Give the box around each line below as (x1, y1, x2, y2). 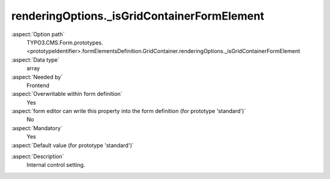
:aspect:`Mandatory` (11, 124, 63, 131)
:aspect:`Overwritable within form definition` (11, 90, 123, 98)
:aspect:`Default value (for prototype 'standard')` (11, 141, 134, 149)
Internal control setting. (26, 161, 86, 169)
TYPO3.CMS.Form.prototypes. (26, 38, 103, 46)
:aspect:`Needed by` (11, 73, 63, 81)
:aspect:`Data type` (11, 56, 60, 64)
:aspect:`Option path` (11, 31, 65, 38)
